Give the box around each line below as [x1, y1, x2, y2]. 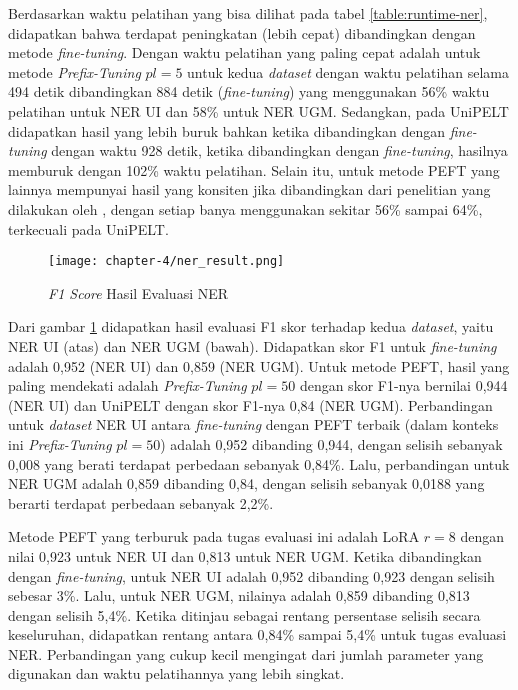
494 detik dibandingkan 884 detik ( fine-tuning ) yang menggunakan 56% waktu [8, 81, 490, 102]
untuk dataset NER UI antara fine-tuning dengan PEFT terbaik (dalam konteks [8, 414, 499, 435]
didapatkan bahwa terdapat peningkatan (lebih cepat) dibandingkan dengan [8, 22, 476, 43]
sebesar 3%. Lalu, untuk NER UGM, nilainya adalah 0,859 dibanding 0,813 [8, 585, 470, 606]
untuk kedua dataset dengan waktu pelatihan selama [187, 61, 509, 82]
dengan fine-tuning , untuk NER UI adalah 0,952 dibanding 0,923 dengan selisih [8, 565, 495, 586]
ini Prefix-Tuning [8, 433, 112, 454]
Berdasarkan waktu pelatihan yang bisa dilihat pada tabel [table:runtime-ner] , [8, 3, 488, 23]
